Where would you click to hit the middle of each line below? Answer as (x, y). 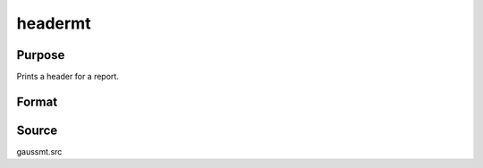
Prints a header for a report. (68, 77)
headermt (54, 23)
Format (37, 101)
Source (37, 130)
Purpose (41, 55)
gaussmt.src (39, 151)
